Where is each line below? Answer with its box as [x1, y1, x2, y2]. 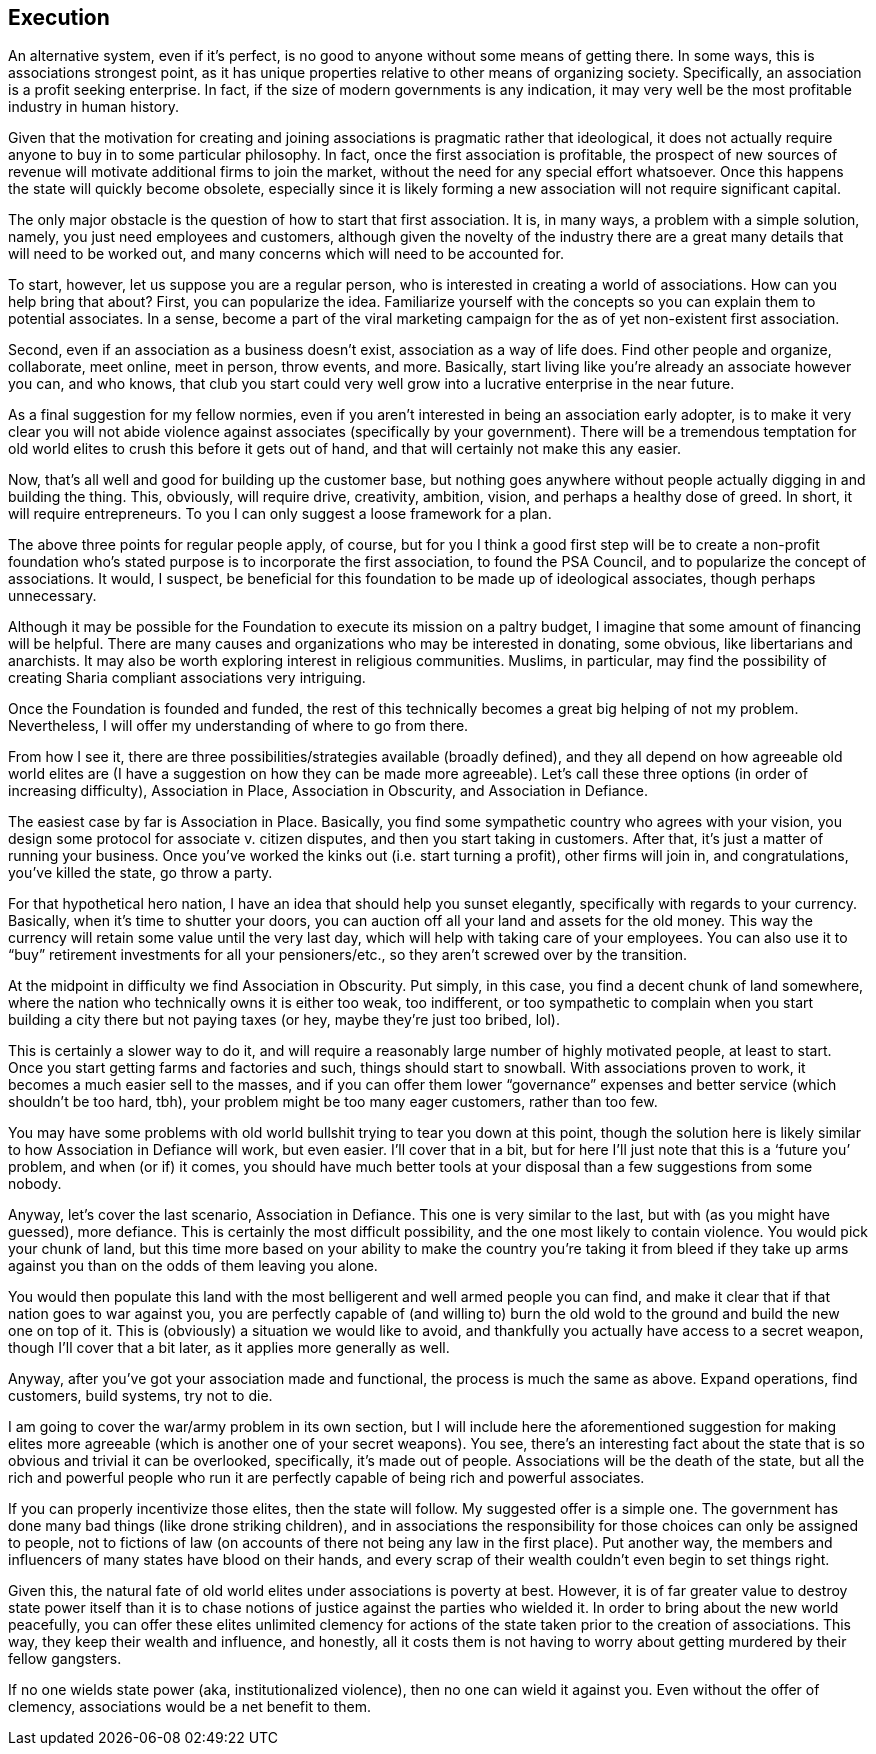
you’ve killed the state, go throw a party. [8, 864, 273, 882]
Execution [8, 5, 110, 30]
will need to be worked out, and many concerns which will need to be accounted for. [8, 245, 564, 263]
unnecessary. [8, 587, 97, 605]
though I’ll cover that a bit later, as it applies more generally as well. [8, 1339, 450, 1357]
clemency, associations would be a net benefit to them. [8, 1698, 371, 1716]
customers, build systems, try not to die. [8, 1387, 273, 1405]
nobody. [8, 1175, 62, 1193]
